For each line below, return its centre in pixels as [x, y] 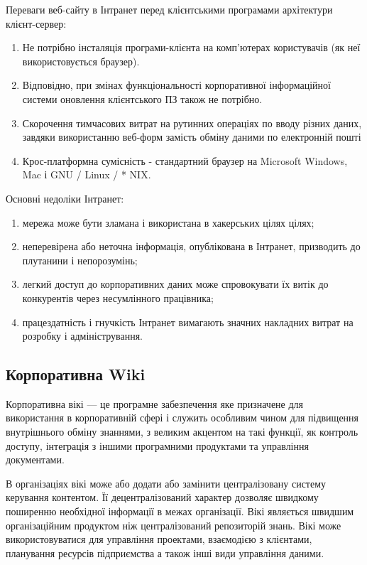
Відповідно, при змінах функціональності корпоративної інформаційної [176, 85]
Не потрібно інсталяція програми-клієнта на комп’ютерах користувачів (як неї [191, 47]
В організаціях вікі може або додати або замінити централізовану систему [166, 483]
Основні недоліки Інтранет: [65, 198]
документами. [35, 459]
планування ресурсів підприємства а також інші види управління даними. [165, 553]
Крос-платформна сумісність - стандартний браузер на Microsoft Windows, [185, 160]
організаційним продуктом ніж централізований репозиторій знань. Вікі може [174, 525]
